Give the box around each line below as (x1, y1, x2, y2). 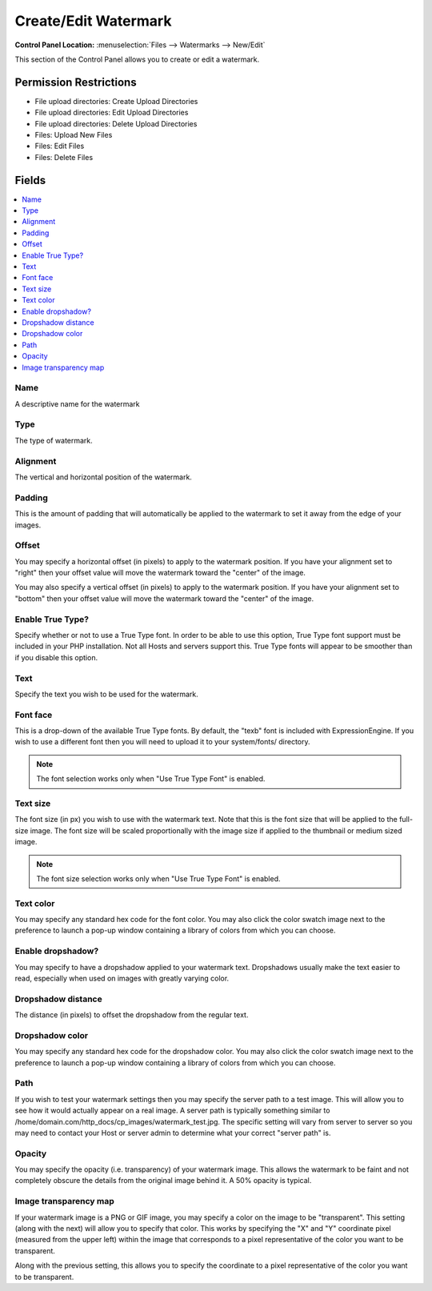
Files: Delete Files (34, 152, 94, 162)
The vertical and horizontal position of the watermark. (14, 472, 192, 482)
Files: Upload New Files (34, 130, 113, 140)
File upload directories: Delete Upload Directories (34, 118, 198, 128)
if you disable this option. (14, 652, 98, 662)
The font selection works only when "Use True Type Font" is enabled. (36, 774, 266, 784)
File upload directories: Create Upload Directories (34, 96, 198, 106)
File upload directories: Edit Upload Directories (34, 108, 189, 118)
